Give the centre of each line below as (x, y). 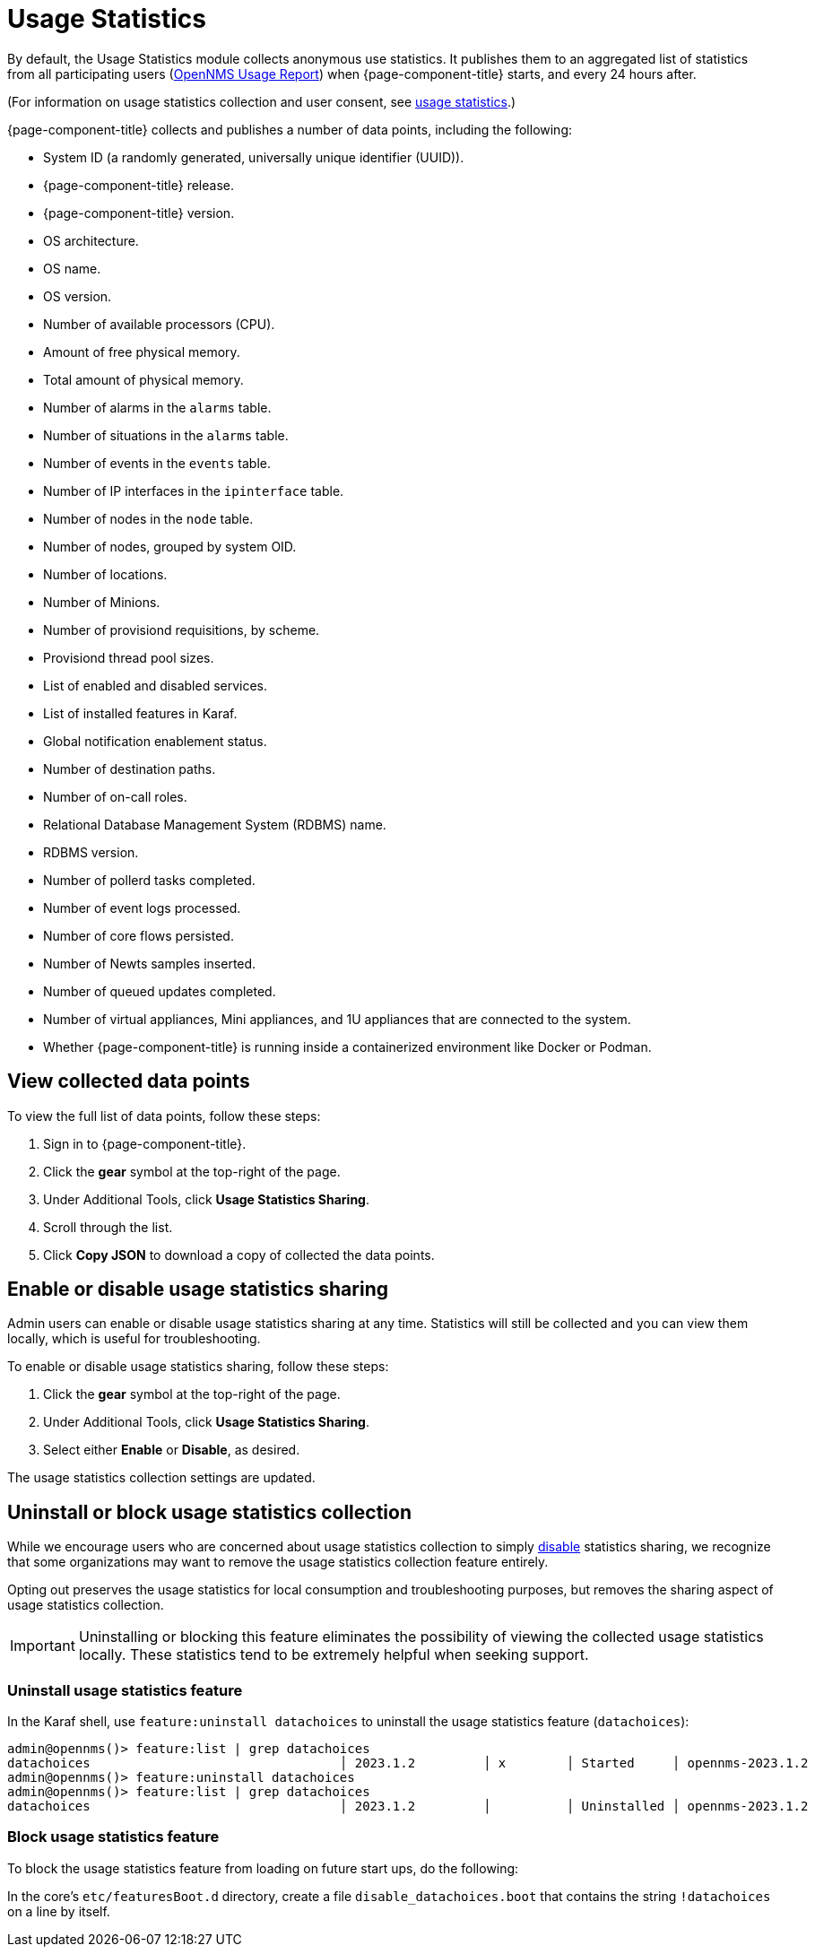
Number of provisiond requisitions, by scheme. (182, 630)
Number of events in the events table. (157, 463)
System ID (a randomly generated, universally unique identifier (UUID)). (254, 157)
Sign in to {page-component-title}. (145, 1143)
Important (43, 1646)
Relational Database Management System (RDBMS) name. (215, 824)
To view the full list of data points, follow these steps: (164, 1116)
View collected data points (129, 1081)
